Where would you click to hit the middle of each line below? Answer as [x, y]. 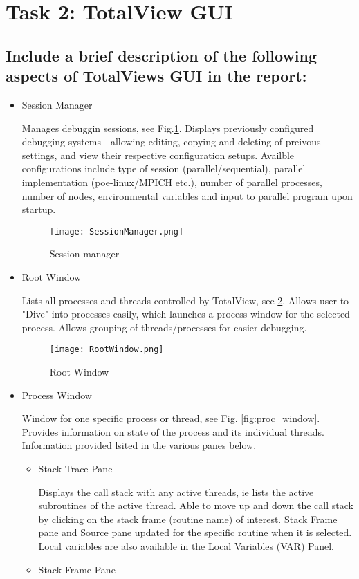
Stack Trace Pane [75, 468]
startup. [39, 209]
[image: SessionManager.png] [117, 231]
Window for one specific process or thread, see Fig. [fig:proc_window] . [171, 418]
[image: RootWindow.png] [107, 350]
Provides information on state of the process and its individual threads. [173, 431]
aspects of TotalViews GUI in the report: [156, 76]
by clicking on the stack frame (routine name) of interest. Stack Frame [188, 518]
